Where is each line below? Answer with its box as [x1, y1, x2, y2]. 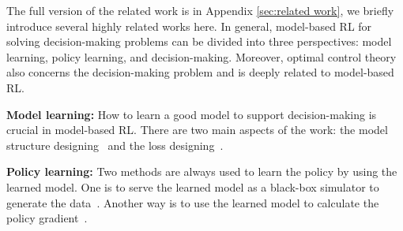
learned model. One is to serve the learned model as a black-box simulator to [6, 178, 379, 195]
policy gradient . [6, 210, 88, 226]
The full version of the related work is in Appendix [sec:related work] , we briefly [6, 2, 394, 18]
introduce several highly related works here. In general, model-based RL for [6, 17, 372, 34]
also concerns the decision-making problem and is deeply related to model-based [6, 64, 394, 80]
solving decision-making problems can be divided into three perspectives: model [6, 33, 392, 50]
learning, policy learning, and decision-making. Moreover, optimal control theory [6, 48, 397, 65]
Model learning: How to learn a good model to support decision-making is [6, 106, 377, 122]
